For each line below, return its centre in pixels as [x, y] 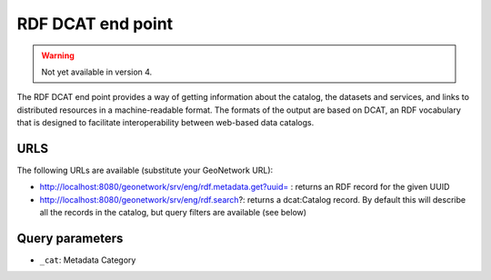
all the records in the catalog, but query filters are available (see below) [173, 213]
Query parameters [70, 238]
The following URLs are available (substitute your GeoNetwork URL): [145, 170]
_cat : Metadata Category [88, 260]
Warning [58, 55]
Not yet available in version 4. [97, 72]
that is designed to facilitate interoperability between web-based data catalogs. [165, 123]
